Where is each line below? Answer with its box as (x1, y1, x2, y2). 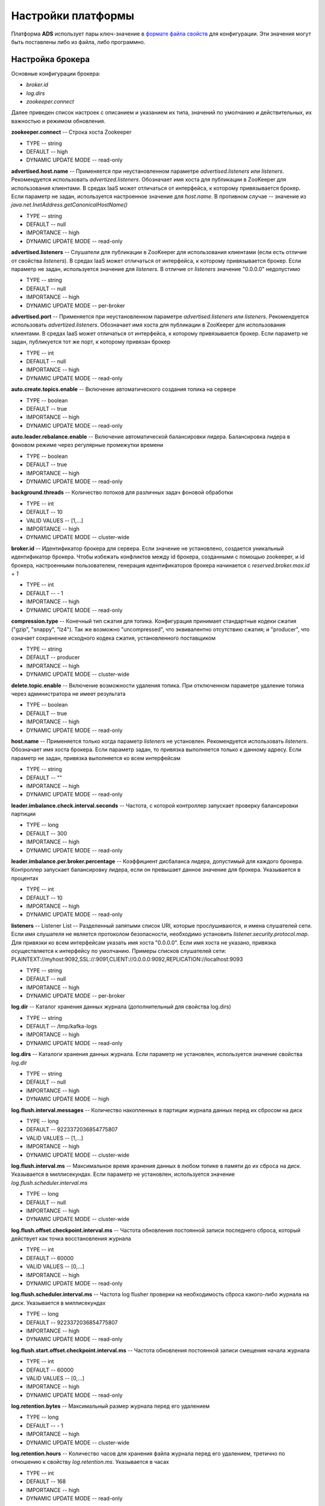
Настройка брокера (11, 54, 90, 64)
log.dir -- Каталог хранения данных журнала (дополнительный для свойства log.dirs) (11, 1003, 232, 1010)
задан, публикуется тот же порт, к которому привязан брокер (11, 338, 171, 346)
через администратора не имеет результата (11, 690, 126, 698)
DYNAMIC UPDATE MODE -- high (26, 1095, 110, 1102)
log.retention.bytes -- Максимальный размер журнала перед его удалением (11, 1402, 210, 1410)
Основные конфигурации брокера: (11, 70, 101, 77)
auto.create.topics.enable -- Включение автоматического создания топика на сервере (11, 386, 236, 393)
